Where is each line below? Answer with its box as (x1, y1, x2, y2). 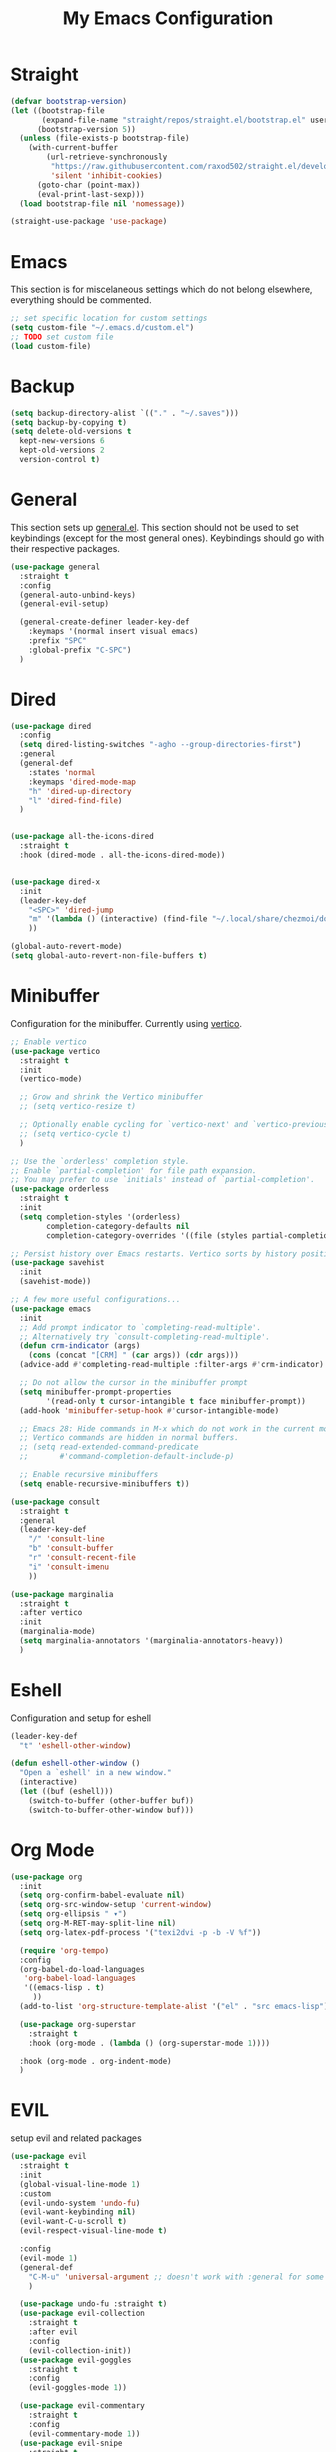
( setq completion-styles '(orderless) (19, 1212, 182, 1222)
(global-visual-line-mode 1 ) (19, 2179, 141, 2189)
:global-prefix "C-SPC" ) (28, 645, 132, 655)
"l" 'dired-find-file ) (28, 795, 123, 806)
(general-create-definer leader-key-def (19, 617, 190, 627)
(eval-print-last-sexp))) (36, 189, 145, 199)
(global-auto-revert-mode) (10, 942, 123, 952)
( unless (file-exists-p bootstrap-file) (19, 133, 190, 144)
